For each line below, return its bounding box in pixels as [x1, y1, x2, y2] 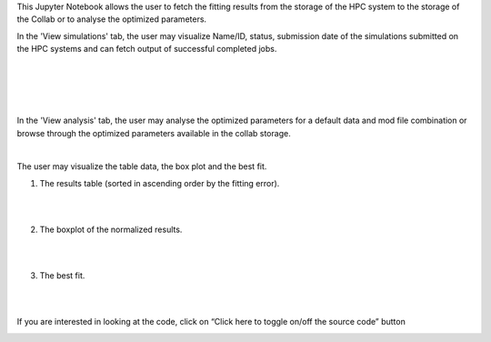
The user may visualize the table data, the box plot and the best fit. [16, 161, 267, 172]
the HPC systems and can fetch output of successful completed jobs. [16, 44, 277, 55]
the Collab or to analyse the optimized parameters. [16, 14, 207, 25]
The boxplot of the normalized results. [39, 224, 183, 235]
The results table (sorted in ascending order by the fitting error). [39, 177, 280, 188]
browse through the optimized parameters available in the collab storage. [16, 127, 291, 138]
